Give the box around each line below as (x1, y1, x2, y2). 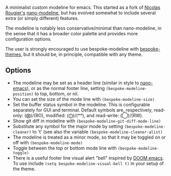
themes (5, 51, 21, 57)
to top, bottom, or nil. (35, 91, 79, 97)
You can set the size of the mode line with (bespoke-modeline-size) (12, 96, 155, 102)
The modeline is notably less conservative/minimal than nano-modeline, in (5, 25, 162, 31)
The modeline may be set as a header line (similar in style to (12, 79, 139, 86)
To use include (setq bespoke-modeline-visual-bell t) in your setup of (12, 160, 164, 166)
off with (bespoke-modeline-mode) (12, 139, 83, 145)
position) (12, 92, 34, 97)
